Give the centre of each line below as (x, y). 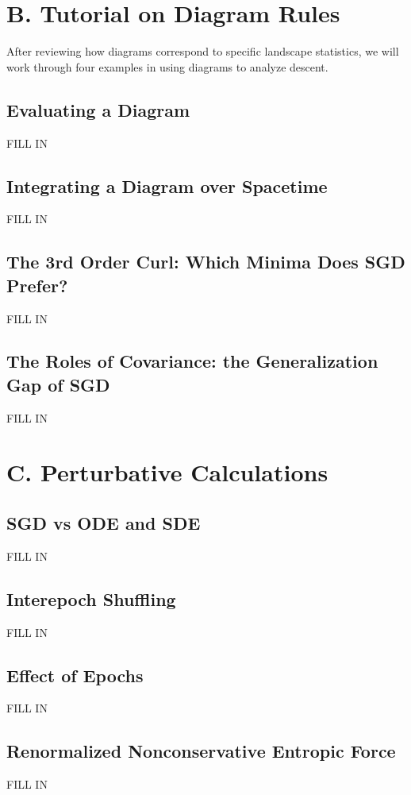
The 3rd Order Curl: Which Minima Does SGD (206, 262)
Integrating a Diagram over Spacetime (167, 185)
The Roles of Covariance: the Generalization (192, 361)
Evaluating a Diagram (98, 109)
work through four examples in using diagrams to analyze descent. (167, 66)
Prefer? (37, 285)
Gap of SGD (58, 384)
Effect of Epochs (75, 675)
